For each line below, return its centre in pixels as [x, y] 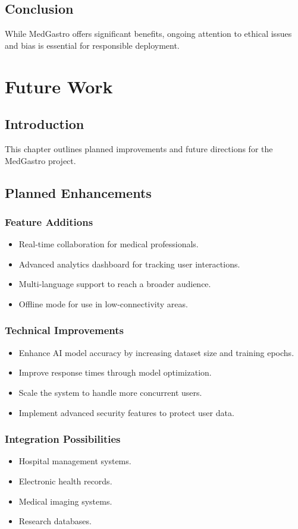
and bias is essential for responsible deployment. [92, 45]
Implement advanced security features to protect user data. [126, 412]
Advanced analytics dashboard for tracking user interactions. [129, 264]
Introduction [45, 124]
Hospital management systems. [75, 461]
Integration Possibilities [63, 439]
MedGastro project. [40, 160]
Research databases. [55, 521]
